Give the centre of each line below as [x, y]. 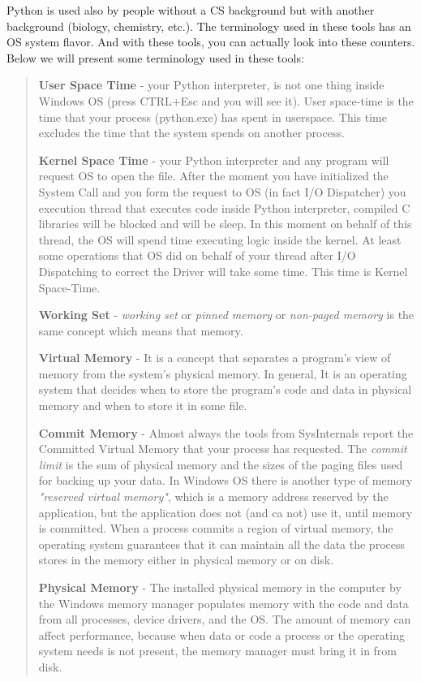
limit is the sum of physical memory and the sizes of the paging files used [221, 464]
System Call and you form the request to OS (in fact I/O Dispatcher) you [222, 191]
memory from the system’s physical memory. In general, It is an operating [223, 373]
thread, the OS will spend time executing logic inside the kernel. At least [220, 239]
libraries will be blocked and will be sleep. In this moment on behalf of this [225, 224]
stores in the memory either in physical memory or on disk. [186, 560]
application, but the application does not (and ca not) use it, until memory [226, 512]
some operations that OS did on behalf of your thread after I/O [197, 255]
